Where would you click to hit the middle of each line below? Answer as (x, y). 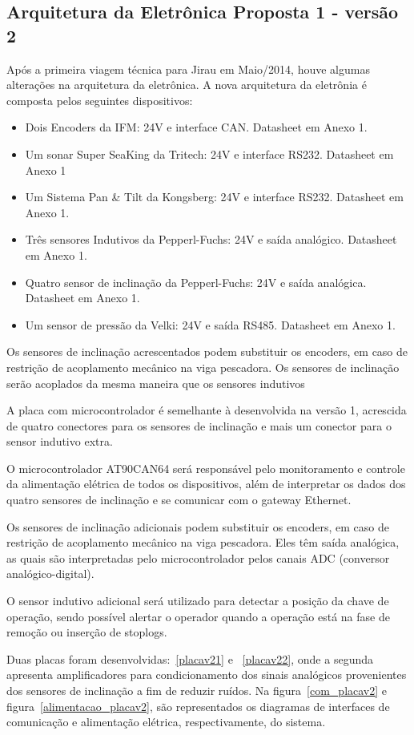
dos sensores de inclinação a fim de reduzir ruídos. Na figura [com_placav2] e (197, 690)
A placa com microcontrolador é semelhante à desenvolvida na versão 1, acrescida (207, 410)
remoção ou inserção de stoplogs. (87, 632)
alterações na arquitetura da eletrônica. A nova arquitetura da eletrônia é (187, 85)
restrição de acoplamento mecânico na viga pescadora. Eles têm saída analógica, (203, 542)
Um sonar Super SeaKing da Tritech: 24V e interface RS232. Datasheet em (209, 153)
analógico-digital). (50, 573)
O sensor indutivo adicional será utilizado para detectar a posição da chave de (198, 601)
